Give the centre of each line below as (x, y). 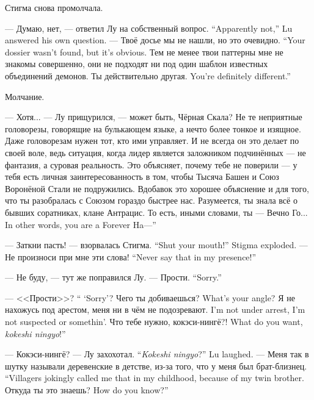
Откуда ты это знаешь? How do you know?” (87, 390)
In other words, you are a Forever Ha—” (81, 224)
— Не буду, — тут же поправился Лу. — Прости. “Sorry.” (113, 277)
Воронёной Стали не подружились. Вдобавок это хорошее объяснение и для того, (157, 188)
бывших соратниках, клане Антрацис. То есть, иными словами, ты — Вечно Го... (156, 212)
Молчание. (25, 96)
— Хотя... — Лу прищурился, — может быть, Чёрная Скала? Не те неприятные (154, 117)
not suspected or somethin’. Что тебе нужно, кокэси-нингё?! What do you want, (154, 322)
